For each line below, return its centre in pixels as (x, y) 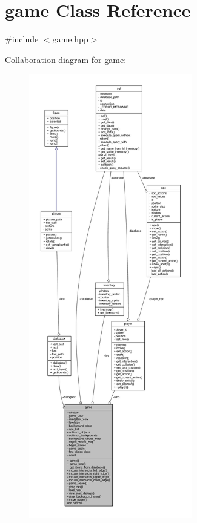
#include (22, 39)
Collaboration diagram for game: (66, 59)
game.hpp (70, 39)
